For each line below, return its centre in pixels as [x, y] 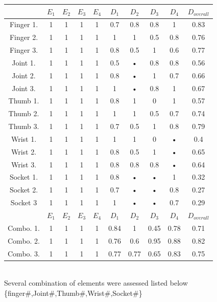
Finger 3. [24, 50]
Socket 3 [24, 202]
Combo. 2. [24, 240]
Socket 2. [24, 190]
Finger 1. [24, 24]
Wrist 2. [24, 151]
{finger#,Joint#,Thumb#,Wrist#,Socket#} [73, 293]
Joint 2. [24, 75]
